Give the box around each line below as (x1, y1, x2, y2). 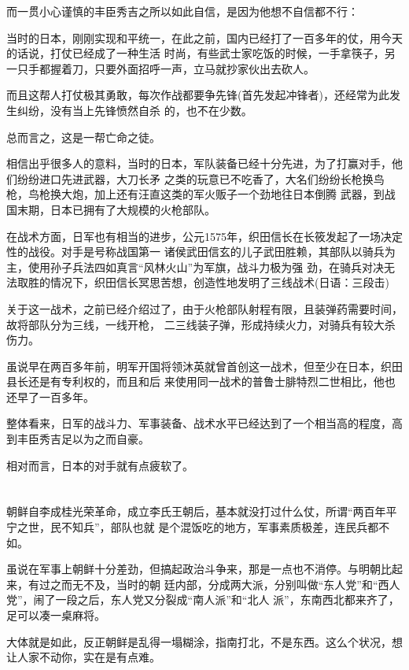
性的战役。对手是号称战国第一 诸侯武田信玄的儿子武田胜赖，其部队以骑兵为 (6, 243, 396, 260)
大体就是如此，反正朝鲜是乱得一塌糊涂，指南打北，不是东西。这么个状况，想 (6, 633, 403, 650)
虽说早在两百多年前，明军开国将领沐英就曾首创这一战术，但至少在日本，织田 (6, 357, 403, 374)
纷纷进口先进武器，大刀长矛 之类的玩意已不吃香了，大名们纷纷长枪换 (17, 170, 374, 187)
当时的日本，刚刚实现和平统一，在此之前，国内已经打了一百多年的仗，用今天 (6, 29, 403, 46)
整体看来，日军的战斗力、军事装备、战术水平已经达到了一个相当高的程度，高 (6, 415, 403, 431)
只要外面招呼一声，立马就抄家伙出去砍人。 (94, 60, 315, 76)
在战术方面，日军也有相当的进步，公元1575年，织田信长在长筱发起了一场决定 (6, 228, 403, 244)
